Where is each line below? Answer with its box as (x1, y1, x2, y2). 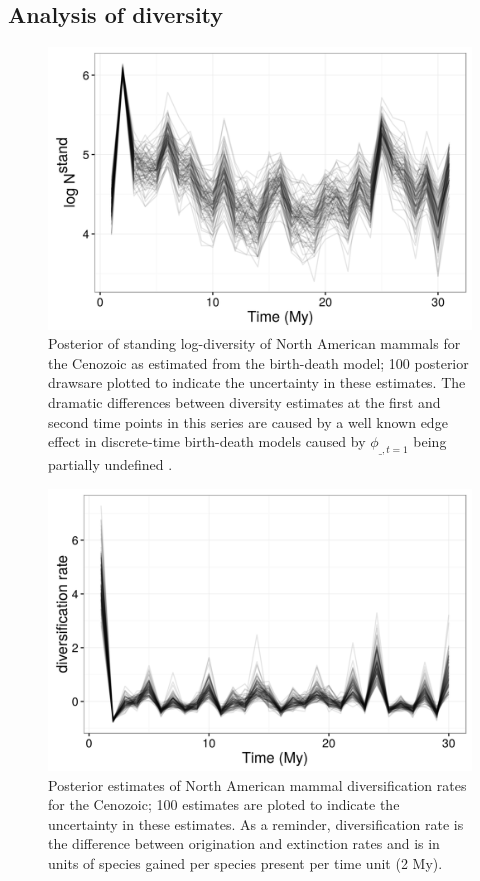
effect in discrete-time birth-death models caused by (48, 431, 366, 452)
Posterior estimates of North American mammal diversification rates (48, 774, 467, 795)
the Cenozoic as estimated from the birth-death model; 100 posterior (48, 352, 469, 373)
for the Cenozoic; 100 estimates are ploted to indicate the (48, 794, 400, 815)
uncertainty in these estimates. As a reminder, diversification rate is (48, 813, 464, 834)
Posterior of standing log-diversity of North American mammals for (48, 333, 461, 354)
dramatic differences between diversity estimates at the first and (48, 391, 441, 412)
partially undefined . (48, 453, 173, 474)
